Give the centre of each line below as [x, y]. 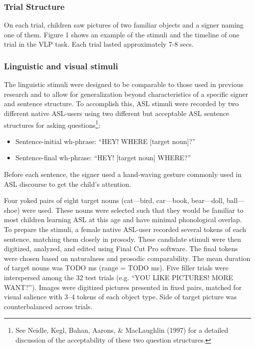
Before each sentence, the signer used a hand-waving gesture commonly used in [123, 174]
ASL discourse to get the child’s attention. [68, 184]
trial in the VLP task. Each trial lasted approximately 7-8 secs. [99, 44]
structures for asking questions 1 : [52, 124]
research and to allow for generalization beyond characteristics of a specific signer [126, 94]
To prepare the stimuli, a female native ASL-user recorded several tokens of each [125, 229]
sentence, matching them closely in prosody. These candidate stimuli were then [123, 239]
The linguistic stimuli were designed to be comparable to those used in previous [124, 84]
